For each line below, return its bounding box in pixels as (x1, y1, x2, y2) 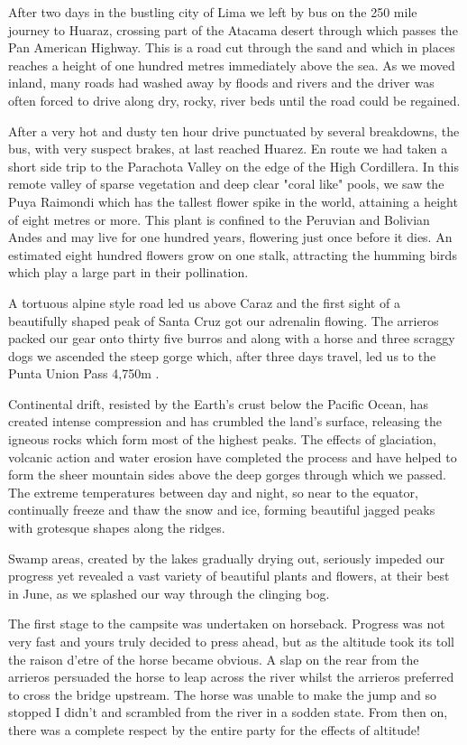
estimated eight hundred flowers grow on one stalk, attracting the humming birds (8, 245, 457, 264)
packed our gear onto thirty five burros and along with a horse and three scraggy (8, 329, 455, 348)
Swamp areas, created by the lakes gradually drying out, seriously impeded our (8, 548, 444, 567)
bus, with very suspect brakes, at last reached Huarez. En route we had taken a (8, 139, 448, 158)
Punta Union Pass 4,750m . (8, 364, 160, 383)
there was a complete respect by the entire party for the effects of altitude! (8, 720, 420, 739)
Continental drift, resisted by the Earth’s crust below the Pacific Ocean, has (8, 394, 429, 413)
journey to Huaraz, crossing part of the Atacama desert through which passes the (8, 20, 458, 39)
